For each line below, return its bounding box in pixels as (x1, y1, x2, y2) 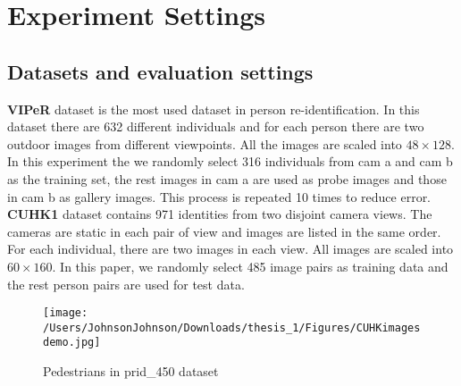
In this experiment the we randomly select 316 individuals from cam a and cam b (7, 152, 453, 171)
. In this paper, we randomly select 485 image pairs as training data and (52, 256, 448, 275)
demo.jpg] (43, 336, 101, 349)
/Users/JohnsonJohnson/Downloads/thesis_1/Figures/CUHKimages (43, 321, 421, 334)
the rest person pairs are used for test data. (7, 274, 245, 293)
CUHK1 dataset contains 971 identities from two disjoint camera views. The (7, 205, 432, 223)
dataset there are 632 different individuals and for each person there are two (7, 117, 424, 136)
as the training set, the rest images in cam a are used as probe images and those (7, 169, 447, 188)
